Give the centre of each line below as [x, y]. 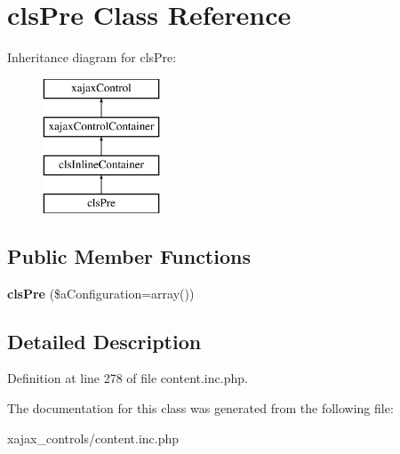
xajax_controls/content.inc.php [93, 438]
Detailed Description [104, 341]
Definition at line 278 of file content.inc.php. [128, 378]
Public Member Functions [129, 255]
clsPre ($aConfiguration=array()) [101, 293]
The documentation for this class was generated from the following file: [200, 408]
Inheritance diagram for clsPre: [92, 57]
